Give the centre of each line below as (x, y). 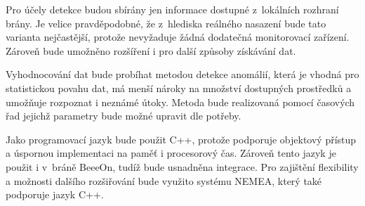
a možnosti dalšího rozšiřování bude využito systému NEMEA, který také (164, 180)
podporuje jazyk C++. (55, 194)
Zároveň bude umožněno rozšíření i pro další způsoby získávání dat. (151, 50)
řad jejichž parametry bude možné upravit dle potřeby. (124, 116)
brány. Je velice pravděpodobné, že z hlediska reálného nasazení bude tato (166, 23)
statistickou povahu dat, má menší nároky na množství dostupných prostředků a (179, 88)
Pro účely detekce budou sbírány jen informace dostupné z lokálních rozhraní (172, 9)
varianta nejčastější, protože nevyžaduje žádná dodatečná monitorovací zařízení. (178, 37)
